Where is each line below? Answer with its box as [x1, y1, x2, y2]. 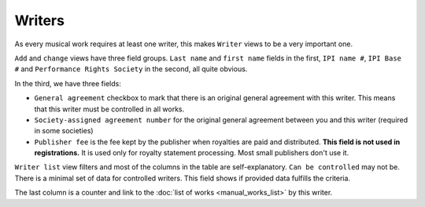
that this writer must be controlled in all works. [34, 104, 185, 114]
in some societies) [34, 126, 94, 136]
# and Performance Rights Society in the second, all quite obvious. [14, 64, 248, 74]
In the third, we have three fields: [14, 78, 121, 88]
